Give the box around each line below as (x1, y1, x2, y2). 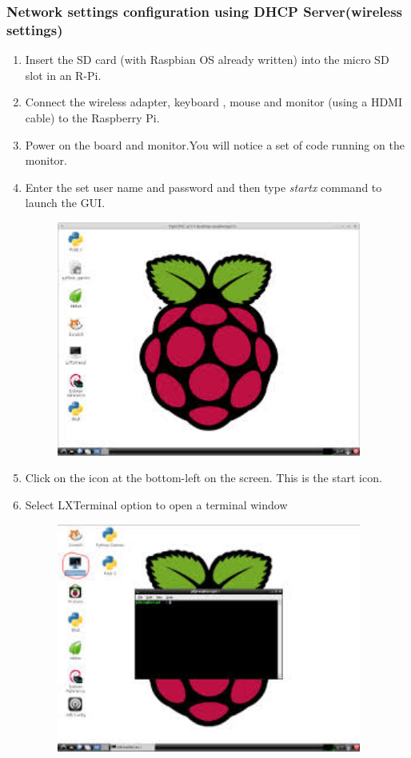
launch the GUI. (25, 194, 106, 211)
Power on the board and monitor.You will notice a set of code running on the (25, 136, 405, 153)
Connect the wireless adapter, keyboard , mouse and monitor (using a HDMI (25, 94, 403, 110)
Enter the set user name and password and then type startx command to (25, 178, 382, 195)
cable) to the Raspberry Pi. (25, 109, 160, 126)
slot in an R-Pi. (25, 66, 102, 83)
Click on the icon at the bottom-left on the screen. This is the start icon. (25, 469, 382, 486)
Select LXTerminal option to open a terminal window (25, 497, 288, 513)
